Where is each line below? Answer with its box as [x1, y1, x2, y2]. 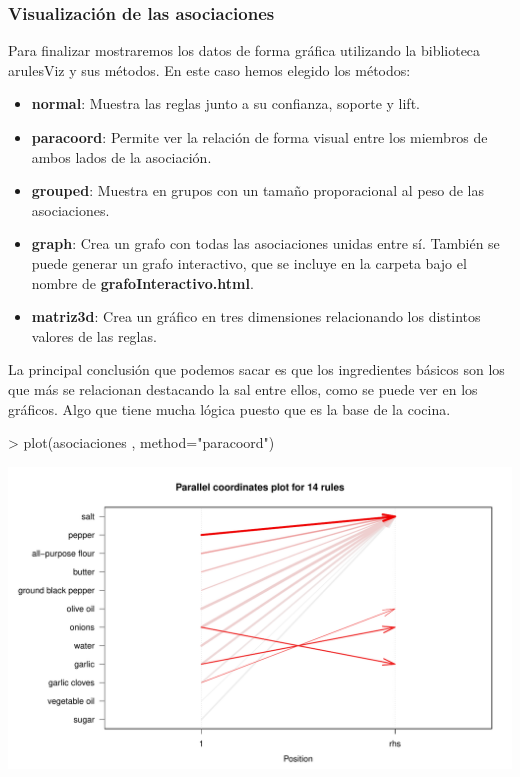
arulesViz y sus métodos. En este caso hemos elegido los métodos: [8, 59, 411, 80]
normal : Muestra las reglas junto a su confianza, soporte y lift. [31, 93, 420, 114]
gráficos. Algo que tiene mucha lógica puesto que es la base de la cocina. [8, 398, 451, 419]
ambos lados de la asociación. [31, 146, 212, 167]
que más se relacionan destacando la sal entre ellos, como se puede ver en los [8, 378, 478, 399]
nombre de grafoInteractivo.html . [31, 272, 254, 293]
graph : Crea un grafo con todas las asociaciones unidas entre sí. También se [31, 233, 500, 254]
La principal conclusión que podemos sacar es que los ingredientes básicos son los [8, 359, 505, 380]
